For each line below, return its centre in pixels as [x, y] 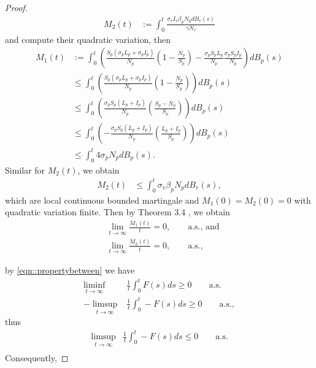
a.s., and [204, 227]
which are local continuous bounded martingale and [102, 200]
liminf [94, 286]
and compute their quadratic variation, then [88, 39]
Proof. [16, 7]
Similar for [25, 170]
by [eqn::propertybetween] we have [70, 270]
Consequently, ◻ [37, 358]
